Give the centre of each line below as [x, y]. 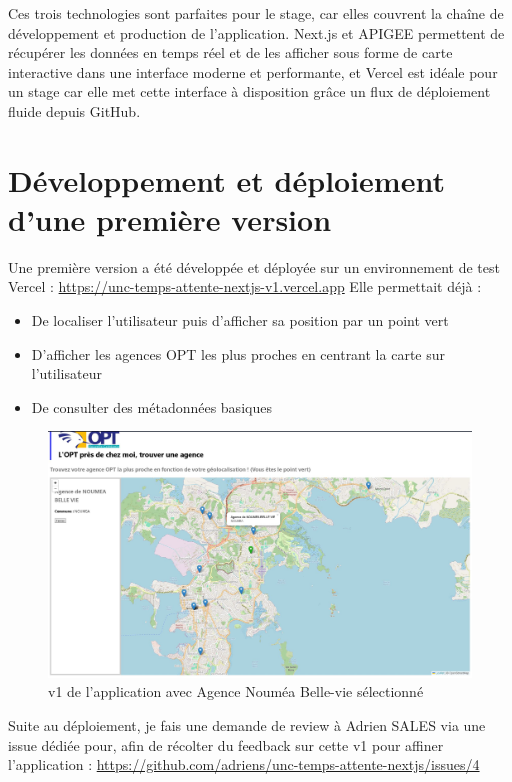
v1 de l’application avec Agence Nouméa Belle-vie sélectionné [236, 691]
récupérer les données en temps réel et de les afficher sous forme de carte [230, 52]
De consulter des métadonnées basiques [151, 406]
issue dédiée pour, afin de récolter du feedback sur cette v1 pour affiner [226, 744]
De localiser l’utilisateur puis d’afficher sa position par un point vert [240, 320]
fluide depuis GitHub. [74, 110]
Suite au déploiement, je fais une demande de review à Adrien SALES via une [247, 724]
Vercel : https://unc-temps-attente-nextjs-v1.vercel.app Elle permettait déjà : [245, 286]
